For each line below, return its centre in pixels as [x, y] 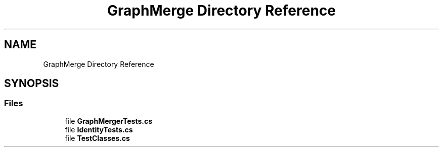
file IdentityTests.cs [99, 129]
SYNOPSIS [32, 84]
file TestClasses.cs [97, 138]
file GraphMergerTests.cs [109, 121]
